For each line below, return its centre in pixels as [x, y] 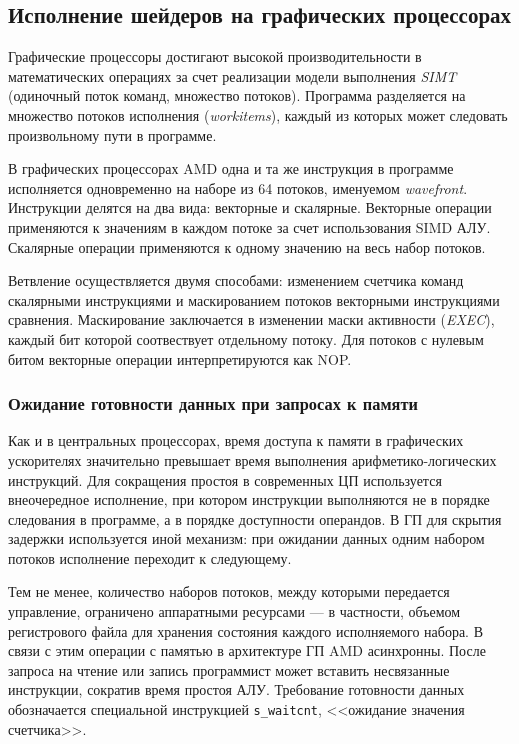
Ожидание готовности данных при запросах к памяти [213, 403]
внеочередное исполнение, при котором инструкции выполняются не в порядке [249, 499]
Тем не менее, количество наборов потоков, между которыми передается [229, 591]
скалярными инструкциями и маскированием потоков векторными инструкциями [254, 299]
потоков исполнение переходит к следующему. [150, 557]
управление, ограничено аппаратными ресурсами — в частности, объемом [234, 611]
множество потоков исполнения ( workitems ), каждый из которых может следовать [258, 114]
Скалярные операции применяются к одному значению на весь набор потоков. [247, 246]
